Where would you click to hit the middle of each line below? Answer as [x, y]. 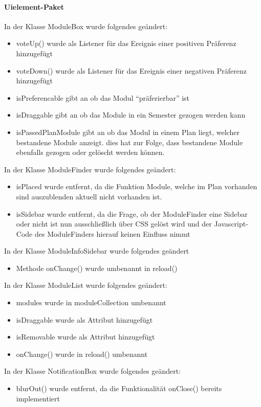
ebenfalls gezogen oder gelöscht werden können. [90, 152]
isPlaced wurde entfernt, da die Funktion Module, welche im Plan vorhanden [137, 186]
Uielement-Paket [34, 6]
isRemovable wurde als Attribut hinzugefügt [85, 337]
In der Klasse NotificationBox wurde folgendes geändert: [93, 371]
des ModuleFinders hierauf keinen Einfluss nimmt [112, 233]
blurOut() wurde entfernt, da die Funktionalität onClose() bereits [119, 388]
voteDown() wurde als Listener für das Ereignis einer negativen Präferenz [131, 70]
